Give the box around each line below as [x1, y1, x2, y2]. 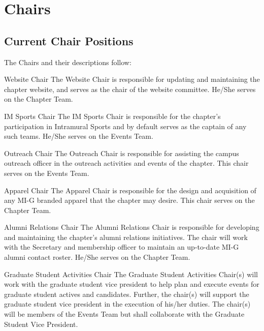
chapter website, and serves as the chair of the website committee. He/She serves [4, 83, 256, 94]
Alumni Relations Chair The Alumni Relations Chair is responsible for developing [4, 222, 259, 232]
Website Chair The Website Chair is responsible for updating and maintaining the [4, 74, 260, 84]
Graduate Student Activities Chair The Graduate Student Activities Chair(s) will [4, 268, 258, 279]
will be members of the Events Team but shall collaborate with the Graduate [4, 309, 245, 319]
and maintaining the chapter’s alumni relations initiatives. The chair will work [4, 231, 248, 242]
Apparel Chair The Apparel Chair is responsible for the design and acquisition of [4, 185, 256, 195]
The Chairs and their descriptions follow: [4, 56, 131, 67]
